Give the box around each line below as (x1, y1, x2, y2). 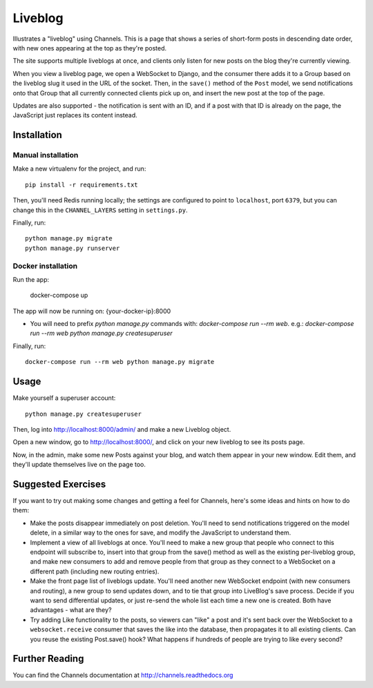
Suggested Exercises (12, 478, 106, 490)
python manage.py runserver (25, 244, 120, 252)
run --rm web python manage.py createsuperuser (30, 329, 173, 338)
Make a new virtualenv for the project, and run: (12, 164, 146, 173)
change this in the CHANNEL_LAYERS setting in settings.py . (12, 206, 188, 214)
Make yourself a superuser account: (12, 394, 116, 402)
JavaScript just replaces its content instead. (12, 111, 137, 120)
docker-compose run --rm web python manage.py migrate (25, 358, 215, 366)
